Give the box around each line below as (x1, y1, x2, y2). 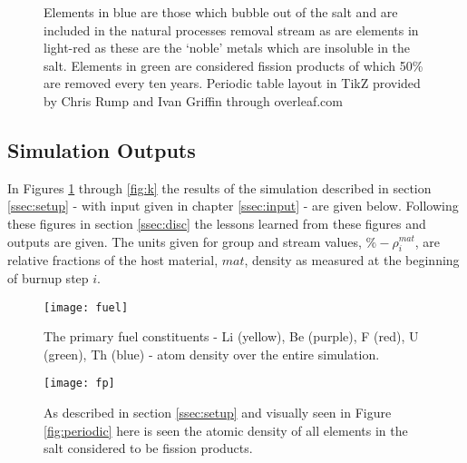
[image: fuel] (44, 300, 129, 314)
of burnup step (7, 268, 89, 287)
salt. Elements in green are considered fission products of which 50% (44, 55, 423, 74)
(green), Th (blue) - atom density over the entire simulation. (44, 344, 380, 363)
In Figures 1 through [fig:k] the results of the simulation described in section (7, 178, 432, 197)
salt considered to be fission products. (44, 438, 253, 458)
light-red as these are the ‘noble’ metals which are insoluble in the (44, 38, 411, 57)
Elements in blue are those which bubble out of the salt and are (44, 3, 398, 21)
